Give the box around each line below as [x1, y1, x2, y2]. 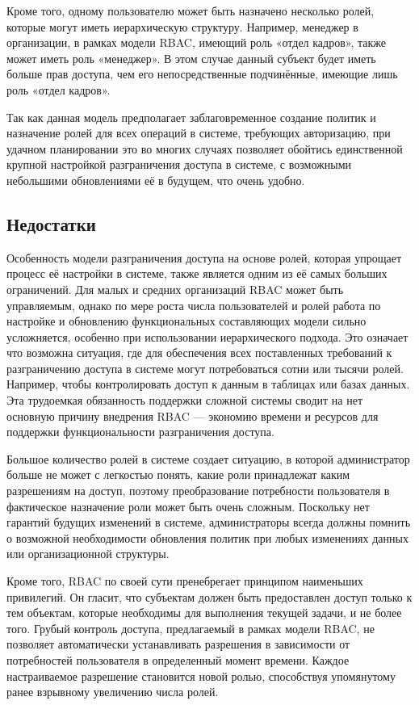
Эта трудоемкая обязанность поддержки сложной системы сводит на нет [6, 392, 363, 409]
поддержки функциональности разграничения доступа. [6, 423, 274, 440]
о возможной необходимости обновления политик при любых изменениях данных [6, 529, 409, 546]
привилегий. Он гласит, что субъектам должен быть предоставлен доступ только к [6, 588, 413, 605]
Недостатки [6, 211, 96, 236]
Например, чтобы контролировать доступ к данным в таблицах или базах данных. [6, 376, 410, 392]
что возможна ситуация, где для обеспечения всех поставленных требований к [6, 344, 392, 361]
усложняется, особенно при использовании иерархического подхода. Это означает [6, 328, 409, 345]
